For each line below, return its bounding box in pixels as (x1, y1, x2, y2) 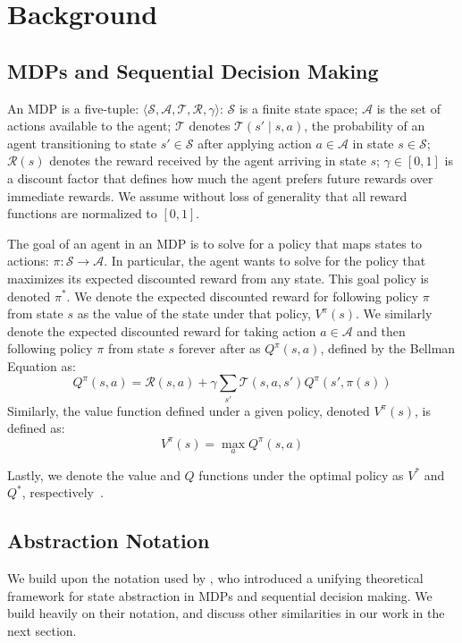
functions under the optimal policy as (198, 465, 404, 484)
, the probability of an (304, 116, 425, 135)
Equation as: (7, 356, 76, 375)
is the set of (376, 98, 441, 117)
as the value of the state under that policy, (77, 304, 311, 323)
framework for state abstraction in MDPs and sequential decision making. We (7, 586, 433, 605)
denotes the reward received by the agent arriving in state (49, 151, 366, 170)
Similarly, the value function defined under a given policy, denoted (7, 401, 370, 419)
